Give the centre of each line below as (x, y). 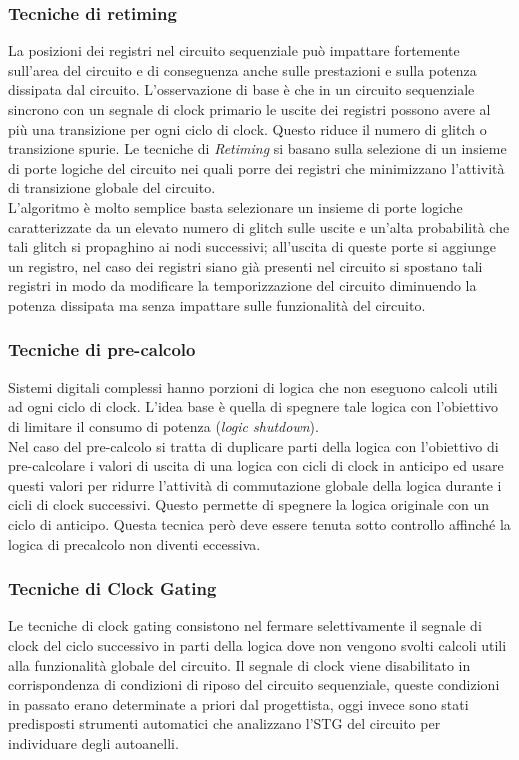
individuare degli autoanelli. (93, 742)
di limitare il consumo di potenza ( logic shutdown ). (163, 425)
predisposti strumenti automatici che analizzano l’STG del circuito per (224, 723)
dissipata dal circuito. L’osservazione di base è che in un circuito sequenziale (241, 89)
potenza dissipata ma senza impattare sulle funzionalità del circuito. (217, 304)
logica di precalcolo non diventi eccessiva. (134, 543)
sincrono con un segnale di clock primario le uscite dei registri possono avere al (249, 109)
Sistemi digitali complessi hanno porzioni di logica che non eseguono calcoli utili (253, 386)
